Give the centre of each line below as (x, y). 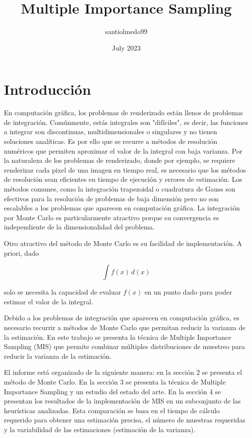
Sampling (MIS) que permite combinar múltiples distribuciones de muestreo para (125, 346)
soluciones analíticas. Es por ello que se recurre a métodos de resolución (111, 141)
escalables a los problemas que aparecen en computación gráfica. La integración (122, 208)
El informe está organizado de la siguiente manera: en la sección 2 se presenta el (123, 372)
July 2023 (126, 47)
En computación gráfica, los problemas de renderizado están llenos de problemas (124, 113)
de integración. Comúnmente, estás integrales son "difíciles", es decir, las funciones (126, 122)
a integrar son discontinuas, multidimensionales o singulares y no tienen (110, 131)
